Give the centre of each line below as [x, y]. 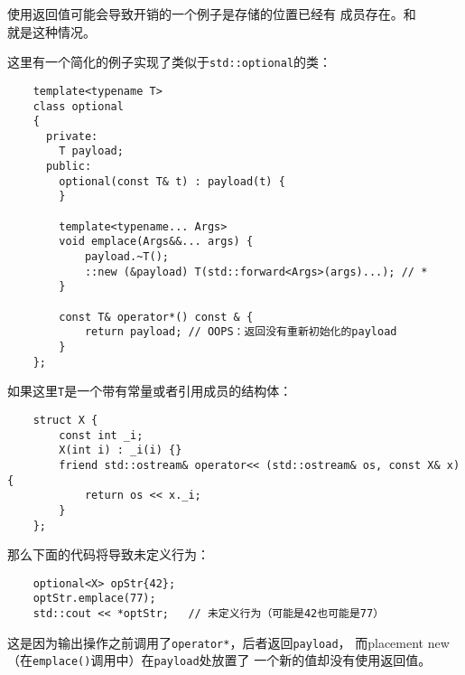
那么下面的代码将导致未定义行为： [108, 554]
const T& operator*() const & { [156, 317]
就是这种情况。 [51, 31]
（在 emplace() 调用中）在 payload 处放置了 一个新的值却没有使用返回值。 [219, 660]
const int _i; [101, 435]
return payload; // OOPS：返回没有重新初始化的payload [241, 332]
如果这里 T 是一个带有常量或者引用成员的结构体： [150, 391]
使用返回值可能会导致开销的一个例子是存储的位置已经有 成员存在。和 [212, 14]
